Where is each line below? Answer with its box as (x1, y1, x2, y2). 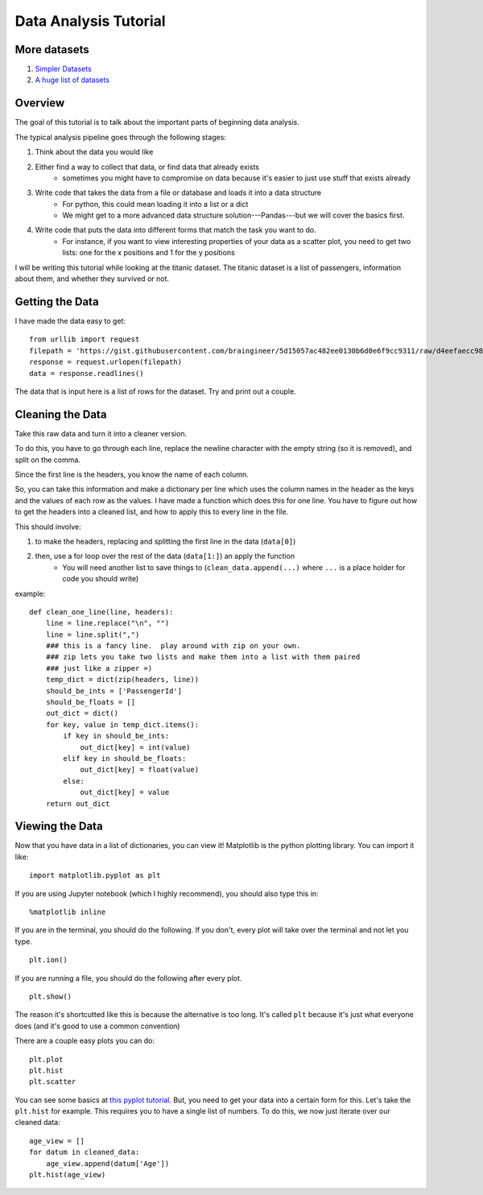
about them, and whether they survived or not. (14, 274, 169, 283)
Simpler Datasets (35, 64, 92, 74)
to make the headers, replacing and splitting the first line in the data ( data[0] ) (35, 536, 296, 546)
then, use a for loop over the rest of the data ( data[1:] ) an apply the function (35, 552, 295, 561)
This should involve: (14, 522, 81, 531)
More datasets (14, 43, 89, 56)
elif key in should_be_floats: (63, 754, 187, 763)
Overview (14, 97, 65, 110)
